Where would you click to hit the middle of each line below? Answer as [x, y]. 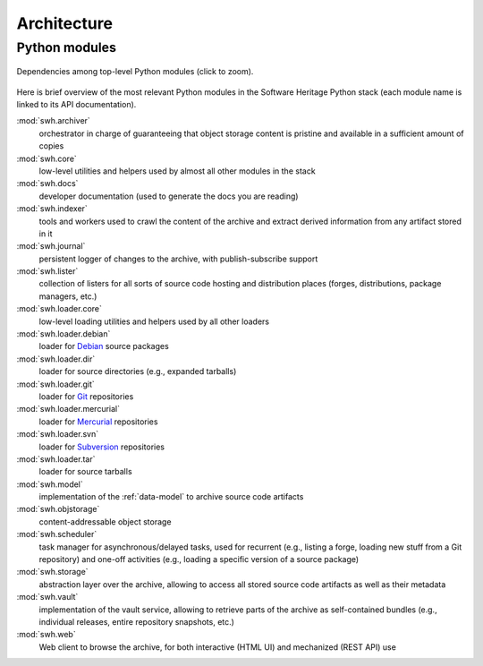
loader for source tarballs [86, 472]
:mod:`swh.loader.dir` [56, 359]
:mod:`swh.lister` [47, 271]
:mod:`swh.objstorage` [58, 509]
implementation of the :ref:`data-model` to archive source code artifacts [171, 497]
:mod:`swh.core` [47, 158]
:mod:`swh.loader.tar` [56, 459]
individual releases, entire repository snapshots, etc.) [136, 622]
